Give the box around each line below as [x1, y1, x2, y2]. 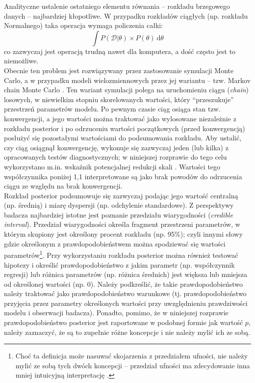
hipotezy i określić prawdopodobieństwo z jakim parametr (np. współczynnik [4, 259, 235, 270]
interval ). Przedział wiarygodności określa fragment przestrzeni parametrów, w [4, 219, 240, 229]
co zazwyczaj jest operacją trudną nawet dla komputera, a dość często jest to [4, 46, 236, 56]
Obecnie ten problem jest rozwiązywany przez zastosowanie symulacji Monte [4, 65, 234, 75]
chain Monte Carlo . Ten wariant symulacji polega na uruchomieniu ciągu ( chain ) [4, 84, 249, 95]
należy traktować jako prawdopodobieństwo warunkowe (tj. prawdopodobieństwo [4, 288, 247, 299]
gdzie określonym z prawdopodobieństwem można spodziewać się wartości [4, 238, 226, 248]
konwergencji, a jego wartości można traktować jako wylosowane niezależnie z [4, 113, 236, 123]
